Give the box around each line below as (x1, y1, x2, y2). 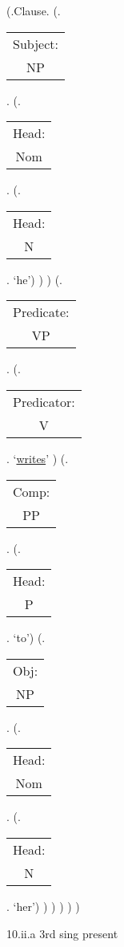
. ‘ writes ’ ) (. (6, 449, 69, 466)
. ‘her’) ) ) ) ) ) (6, 897, 80, 914)
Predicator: (13, 392, 75, 411)
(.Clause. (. (6, 2, 61, 18)
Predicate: (13, 303, 70, 322)
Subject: (13, 34, 58, 53)
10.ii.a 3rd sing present (6, 925, 118, 941)
